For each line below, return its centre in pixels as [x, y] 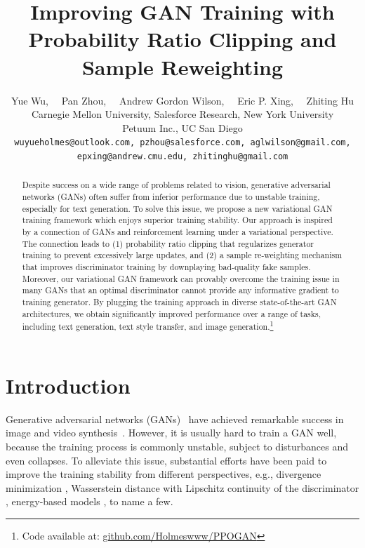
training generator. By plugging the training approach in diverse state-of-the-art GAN [179, 301]
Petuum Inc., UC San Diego [182, 127]
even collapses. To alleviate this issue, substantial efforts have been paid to [166, 460]
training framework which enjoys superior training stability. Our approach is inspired [177, 220]
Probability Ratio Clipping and [182, 39]
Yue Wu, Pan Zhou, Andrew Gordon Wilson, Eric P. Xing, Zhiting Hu [182, 100]
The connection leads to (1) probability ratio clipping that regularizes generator [168, 243]
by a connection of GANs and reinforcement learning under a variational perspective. [178, 232]
